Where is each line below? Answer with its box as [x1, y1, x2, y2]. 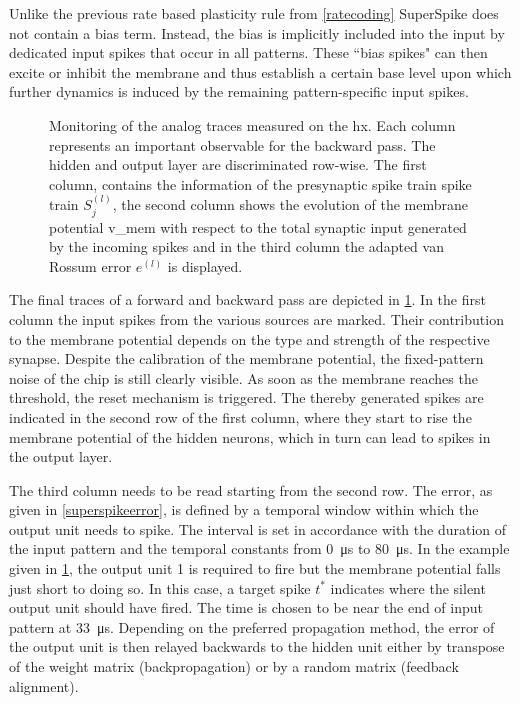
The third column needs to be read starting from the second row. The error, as [9, 479, 493, 500]
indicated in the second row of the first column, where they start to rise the [9, 406, 472, 427]
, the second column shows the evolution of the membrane [112, 194, 468, 215]
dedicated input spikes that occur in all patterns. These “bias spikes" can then [9, 42, 488, 63]
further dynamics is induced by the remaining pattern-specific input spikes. [9, 81, 469, 102]
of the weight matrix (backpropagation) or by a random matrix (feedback [9, 656, 459, 677]
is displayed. [167, 255, 243, 276]
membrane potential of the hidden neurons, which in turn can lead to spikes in [9, 426, 491, 447]
